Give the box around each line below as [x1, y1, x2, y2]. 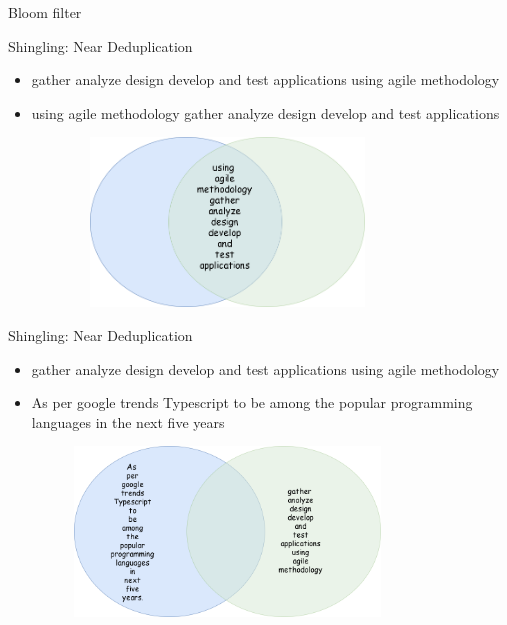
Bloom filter [8, 2, 82, 22]
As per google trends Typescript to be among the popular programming [31, 392, 473, 413]
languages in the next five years [31, 411, 225, 432]
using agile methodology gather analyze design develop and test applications [31, 102, 500, 123]
